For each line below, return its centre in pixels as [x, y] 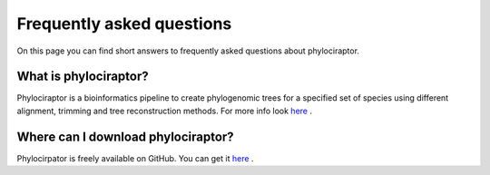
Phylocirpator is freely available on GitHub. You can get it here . [135, 158]
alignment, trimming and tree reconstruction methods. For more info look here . [165, 111]
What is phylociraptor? [83, 77]
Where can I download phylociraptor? [126, 136]
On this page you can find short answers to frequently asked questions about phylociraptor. [188, 51]
